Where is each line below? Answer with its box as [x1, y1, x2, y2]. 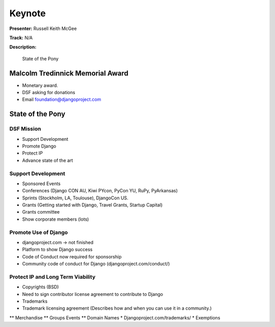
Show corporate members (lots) [22, 216, 89, 222]
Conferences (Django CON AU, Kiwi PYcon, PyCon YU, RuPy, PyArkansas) [22, 188, 178, 194]
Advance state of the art [22, 157, 73, 163]
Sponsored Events [22, 181, 61, 187]
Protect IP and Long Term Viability [9, 273, 96, 280]
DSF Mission [9, 125, 41, 132]
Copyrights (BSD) [22, 284, 59, 290]
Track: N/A [9, 35, 33, 41]
